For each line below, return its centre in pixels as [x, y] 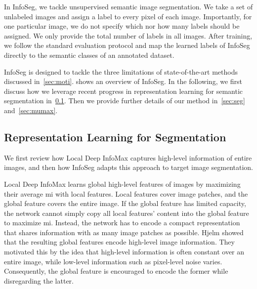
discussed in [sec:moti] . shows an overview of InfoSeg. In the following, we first [123, 81]
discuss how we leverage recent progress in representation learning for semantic [124, 91]
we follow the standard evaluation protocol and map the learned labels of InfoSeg [127, 45]
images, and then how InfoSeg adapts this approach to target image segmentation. [128, 167]
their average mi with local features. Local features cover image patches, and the [126, 193]
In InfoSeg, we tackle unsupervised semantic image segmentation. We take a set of [128, 6]
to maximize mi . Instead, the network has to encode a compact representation [122, 223]
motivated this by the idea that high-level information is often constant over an [124, 252]
